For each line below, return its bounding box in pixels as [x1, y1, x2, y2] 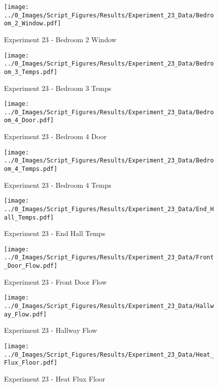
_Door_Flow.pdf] [4, 262, 58, 270]
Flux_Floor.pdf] [4, 359, 58, 367]
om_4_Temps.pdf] [4, 165, 58, 172]
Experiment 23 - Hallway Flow [4, 325, 97, 335]
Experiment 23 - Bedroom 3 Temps [4, 82, 111, 93]
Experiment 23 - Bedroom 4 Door [4, 131, 107, 142]
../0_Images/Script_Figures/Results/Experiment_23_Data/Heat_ [4, 351, 214, 358]
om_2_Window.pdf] [4, 20, 61, 27]
